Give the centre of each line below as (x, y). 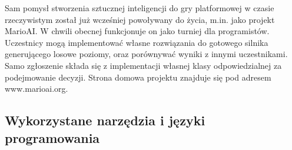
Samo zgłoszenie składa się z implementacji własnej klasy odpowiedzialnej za (143, 65)
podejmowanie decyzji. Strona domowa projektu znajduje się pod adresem (138, 77)
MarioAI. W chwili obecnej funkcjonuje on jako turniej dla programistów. (137, 31)
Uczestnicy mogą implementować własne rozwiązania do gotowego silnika (137, 42)
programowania (52, 137)
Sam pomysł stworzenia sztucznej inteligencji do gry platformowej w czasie (140, 8)
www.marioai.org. (36, 89)
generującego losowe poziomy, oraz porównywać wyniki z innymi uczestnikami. (146, 54)
